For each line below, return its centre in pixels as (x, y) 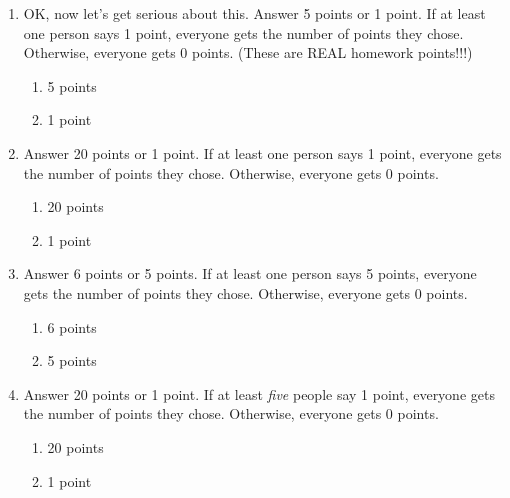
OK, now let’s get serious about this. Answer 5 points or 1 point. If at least (254, 13)
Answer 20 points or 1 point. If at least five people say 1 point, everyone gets (259, 393)
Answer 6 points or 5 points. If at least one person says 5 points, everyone (250, 273)
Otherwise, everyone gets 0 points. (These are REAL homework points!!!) (248, 52)
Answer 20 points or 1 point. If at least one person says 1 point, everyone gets (262, 152)
